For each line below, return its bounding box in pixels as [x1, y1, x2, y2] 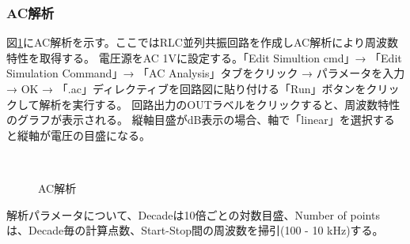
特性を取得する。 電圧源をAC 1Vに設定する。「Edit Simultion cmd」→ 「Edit [6, 49, 402, 66]
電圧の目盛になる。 [50, 126, 150, 143]
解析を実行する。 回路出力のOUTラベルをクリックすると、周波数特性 [39, 96, 401, 112]
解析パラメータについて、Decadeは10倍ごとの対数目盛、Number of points [6, 206, 380, 223]
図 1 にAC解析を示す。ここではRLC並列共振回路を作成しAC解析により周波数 [6, 34, 398, 51]
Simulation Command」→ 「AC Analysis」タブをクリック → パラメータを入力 [6, 65, 405, 81]
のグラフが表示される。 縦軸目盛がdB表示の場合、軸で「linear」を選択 [6, 111, 373, 128]
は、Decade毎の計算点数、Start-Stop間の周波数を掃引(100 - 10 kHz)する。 [6, 222, 384, 238]
